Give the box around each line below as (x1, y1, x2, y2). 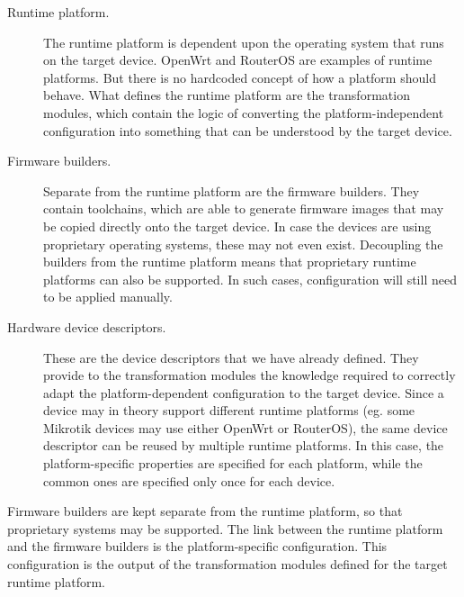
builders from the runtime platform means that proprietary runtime (43, 252, 416, 271)
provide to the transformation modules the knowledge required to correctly (43, 366, 456, 384)
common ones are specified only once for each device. (43, 471, 335, 490)
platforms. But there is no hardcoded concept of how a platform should (43, 68, 436, 86)
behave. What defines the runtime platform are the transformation (43, 86, 410, 104)
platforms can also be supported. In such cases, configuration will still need (43, 269, 457, 288)
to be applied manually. (43, 287, 173, 306)
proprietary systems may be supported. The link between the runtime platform (7, 519, 443, 538)
